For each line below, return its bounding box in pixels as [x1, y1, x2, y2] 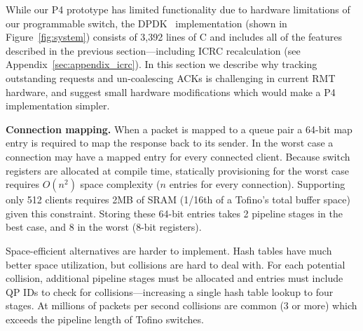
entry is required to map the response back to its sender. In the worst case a [6, 135, 334, 150]
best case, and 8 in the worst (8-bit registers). [6, 219, 202, 234]
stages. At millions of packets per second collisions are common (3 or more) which [6, 298, 357, 313]
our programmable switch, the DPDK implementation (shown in [6, 15, 287, 30]
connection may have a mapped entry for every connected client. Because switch [6, 149, 350, 163]
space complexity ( [80, 177, 160, 191]
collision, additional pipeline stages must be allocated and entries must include [6, 271, 343, 285]
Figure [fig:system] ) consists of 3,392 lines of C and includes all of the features [6, 29, 343, 44]
